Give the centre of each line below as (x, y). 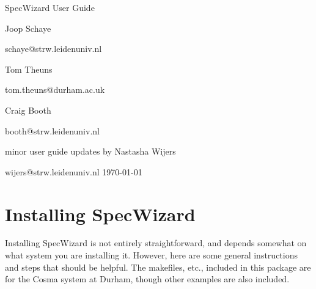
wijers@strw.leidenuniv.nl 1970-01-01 (74, 171)
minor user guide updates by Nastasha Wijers (90, 151)
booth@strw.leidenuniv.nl (52, 130)
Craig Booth (28, 110)
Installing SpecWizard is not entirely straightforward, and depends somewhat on (156, 243)
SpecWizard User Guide (50, 7)
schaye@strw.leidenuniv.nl (53, 49)
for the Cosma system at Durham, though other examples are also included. (147, 279)
